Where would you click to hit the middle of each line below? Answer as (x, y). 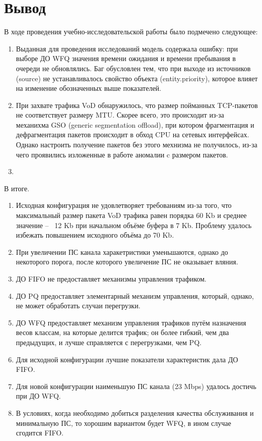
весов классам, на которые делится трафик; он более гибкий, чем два (122, 332)
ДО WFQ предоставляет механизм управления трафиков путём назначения (131, 322)
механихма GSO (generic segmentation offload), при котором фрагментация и (135, 124)
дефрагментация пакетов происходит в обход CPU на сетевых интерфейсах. (133, 134)
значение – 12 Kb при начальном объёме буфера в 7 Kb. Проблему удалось (134, 225)
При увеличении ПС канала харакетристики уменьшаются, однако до (122, 252)
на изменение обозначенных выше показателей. (89, 88)
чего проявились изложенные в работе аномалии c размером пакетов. (122, 154)
